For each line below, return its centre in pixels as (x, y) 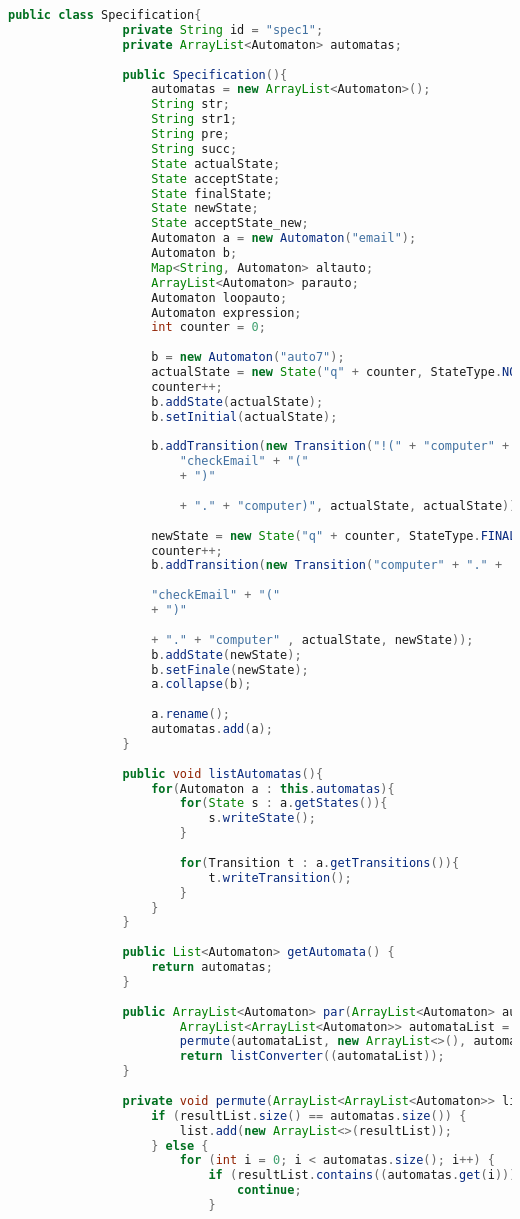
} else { (180, 1145)
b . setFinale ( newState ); (230, 669)
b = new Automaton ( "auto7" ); (248, 357)
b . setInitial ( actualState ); (244, 416)
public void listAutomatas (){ (223, 773)
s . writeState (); (262, 818)
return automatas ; (212, 967)
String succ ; (194, 148)
